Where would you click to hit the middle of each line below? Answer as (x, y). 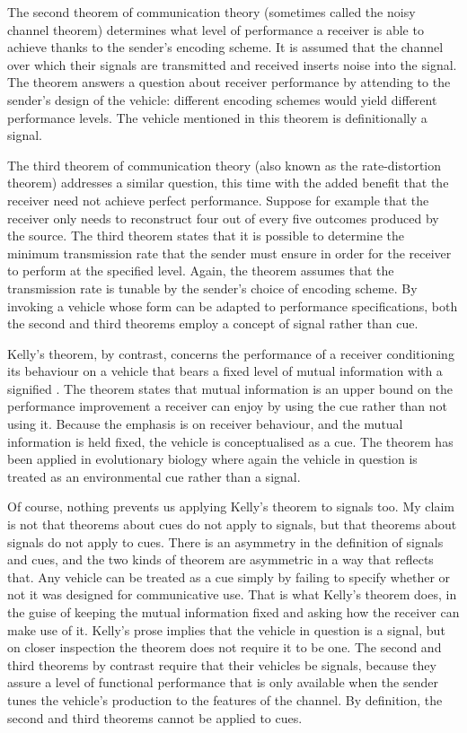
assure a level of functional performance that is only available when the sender (223, 682)
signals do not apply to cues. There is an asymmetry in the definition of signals (225, 541)
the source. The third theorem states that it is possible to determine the (206, 236)
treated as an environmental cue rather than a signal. (154, 476)
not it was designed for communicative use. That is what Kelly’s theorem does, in (232, 594)
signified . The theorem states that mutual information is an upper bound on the (230, 388)
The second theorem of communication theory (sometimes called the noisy (211, 12)
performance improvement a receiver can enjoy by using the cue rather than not (227, 406)
